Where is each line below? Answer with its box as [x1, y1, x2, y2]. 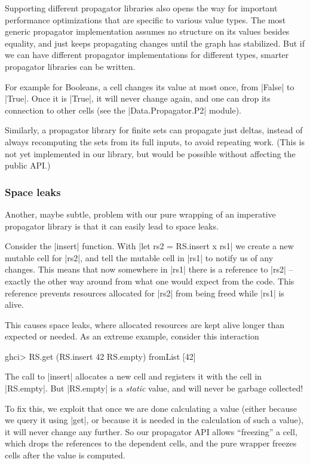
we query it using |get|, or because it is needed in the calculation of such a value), [5, 414, 304, 426]
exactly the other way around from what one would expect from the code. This [5, 274, 294, 287]
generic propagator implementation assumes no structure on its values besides [5, 25, 290, 38]
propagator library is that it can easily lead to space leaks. [5, 219, 219, 232]
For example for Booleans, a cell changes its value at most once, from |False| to [5, 80, 294, 93]
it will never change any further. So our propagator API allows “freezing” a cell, [5, 425, 297, 438]
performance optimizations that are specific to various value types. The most [5, 13, 286, 26]
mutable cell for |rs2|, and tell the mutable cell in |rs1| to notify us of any [5, 251, 274, 264]
